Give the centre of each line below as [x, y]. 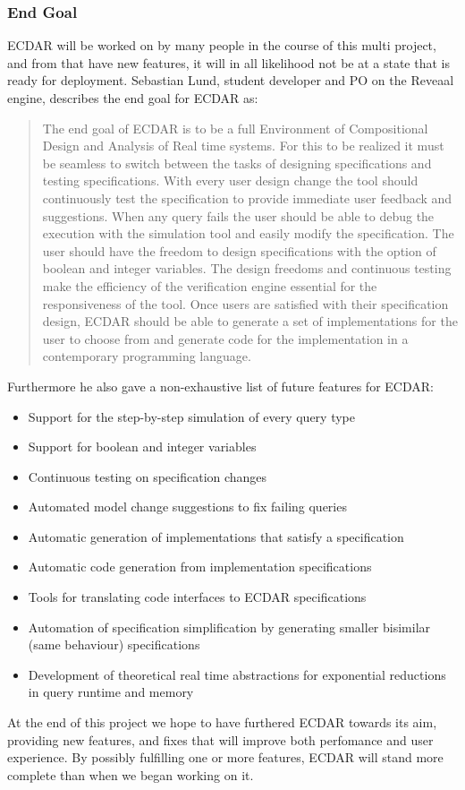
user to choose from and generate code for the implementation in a [225, 338]
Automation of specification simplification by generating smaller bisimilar [229, 627]
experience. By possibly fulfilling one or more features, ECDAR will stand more [225, 757]
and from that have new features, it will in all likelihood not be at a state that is [228, 62]
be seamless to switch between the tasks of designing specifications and [237, 163]
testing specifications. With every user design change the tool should [230, 180]
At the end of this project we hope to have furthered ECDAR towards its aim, [222, 722]
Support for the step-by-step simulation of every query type [191, 416]
